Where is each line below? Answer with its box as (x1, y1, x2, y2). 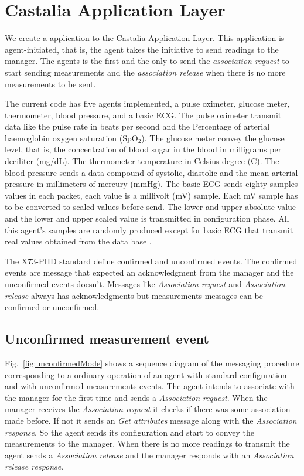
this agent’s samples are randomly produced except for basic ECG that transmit (5, 223, 293, 236)
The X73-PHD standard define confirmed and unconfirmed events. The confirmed (5, 254, 298, 267)
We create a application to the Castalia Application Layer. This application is (5, 32, 285, 44)
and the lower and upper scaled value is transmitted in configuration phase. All (5, 212, 289, 225)
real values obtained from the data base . (5, 235, 152, 247)
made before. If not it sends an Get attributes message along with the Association (5, 414, 297, 426)
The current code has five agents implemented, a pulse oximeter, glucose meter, (5, 97, 290, 110)
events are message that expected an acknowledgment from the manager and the (5, 266, 294, 278)
